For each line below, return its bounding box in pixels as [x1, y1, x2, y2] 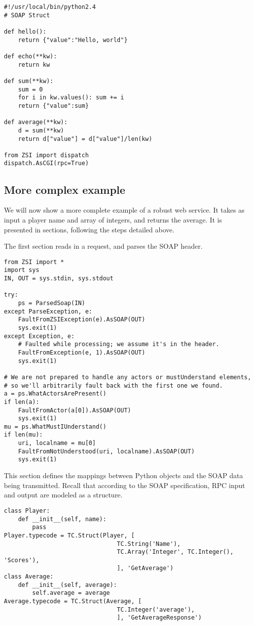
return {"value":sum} [18, 102, 89, 109]
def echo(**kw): [4, 52, 57, 60]
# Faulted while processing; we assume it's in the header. [18, 341, 219, 348]
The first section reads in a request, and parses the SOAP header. [4, 241, 203, 251]
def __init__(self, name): [18, 515, 107, 523]
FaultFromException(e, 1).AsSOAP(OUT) [18, 349, 145, 356]
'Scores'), [4, 556, 39, 564]
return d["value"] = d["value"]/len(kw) [18, 135, 152, 142]
